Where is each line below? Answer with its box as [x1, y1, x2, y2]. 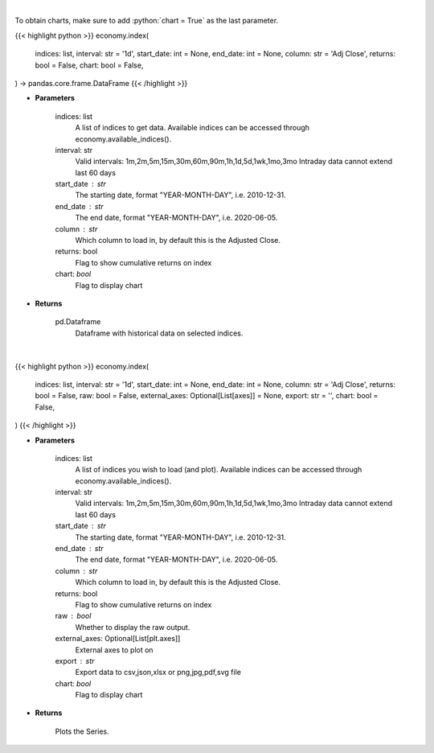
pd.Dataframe [55, 317, 101, 327]
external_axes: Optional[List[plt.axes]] [55, 634, 181, 644]
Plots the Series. [55, 726, 109, 736]
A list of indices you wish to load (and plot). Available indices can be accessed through [75, 465, 362, 475]
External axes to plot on [75, 644, 154, 655]
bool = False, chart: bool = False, [35, 60, 144, 70]
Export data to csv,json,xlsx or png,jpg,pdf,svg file [75, 668, 241, 677]
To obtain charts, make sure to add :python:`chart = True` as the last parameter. [14, 16, 279, 26]
